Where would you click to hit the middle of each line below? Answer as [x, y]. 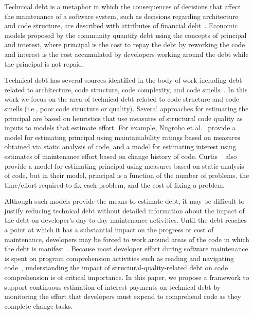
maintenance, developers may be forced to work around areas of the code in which [127, 239]
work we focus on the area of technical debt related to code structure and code [122, 99]
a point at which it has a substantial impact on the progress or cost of [109, 230]
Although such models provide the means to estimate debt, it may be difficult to [125, 201]
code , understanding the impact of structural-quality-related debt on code [116, 268]
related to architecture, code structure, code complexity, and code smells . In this [126, 89]
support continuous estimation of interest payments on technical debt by [113, 287]
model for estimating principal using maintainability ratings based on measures [122, 137]
